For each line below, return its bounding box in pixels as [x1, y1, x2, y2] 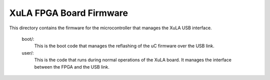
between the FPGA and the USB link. [34, 64, 110, 70]
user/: [21, 50, 34, 56]
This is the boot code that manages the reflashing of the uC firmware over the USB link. [34, 43, 214, 49]
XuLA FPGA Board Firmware [9, 7, 128, 18]
